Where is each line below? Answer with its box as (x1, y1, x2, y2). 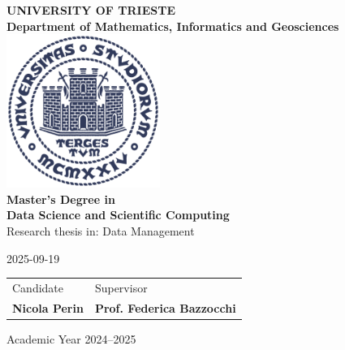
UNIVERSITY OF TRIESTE (6, 2, 175, 18)
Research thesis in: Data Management (6, 222, 195, 239)
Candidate (12, 279, 64, 296)
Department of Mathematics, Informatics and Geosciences (6, 17, 339, 34)
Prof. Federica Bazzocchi (94, 299, 236, 316)
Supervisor (94, 279, 148, 296)
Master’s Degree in (6, 190, 115, 207)
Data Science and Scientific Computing (6, 206, 230, 223)
